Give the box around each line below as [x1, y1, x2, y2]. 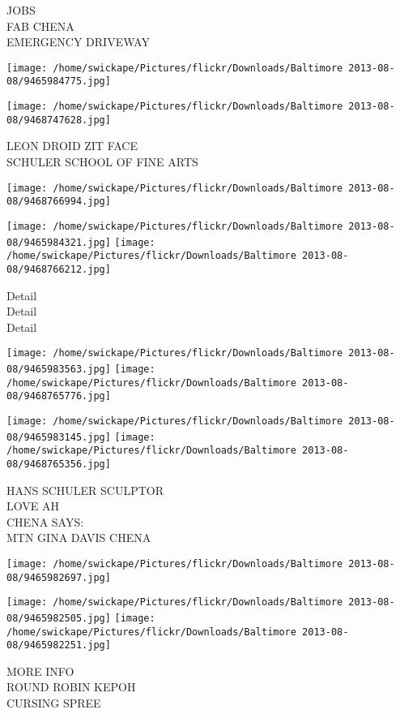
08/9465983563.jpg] [6, 363, 111, 375]
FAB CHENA [6, 17, 74, 34]
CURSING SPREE [6, 695, 101, 712]
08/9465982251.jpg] [6, 639, 111, 652]
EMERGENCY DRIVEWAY [6, 33, 150, 50]
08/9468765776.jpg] [6, 390, 111, 402]
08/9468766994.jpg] [6, 196, 111, 208]
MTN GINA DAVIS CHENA [6, 529, 151, 546]
